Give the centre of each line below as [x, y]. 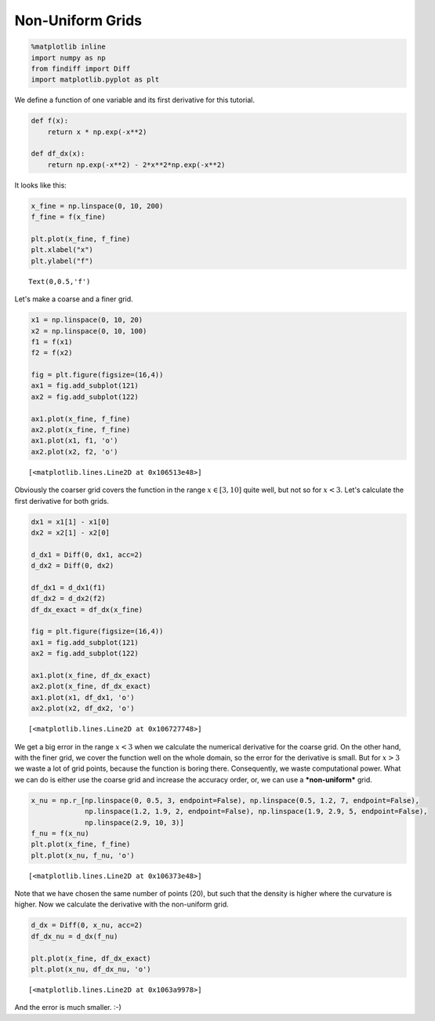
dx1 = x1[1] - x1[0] [70, 521]
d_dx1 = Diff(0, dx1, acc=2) [87, 554]
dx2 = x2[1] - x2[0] [70, 532]
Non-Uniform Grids [78, 20]
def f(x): [50, 121]
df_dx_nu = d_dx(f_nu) [74, 936]
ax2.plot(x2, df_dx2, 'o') [83, 709]
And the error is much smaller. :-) [68, 1008]
